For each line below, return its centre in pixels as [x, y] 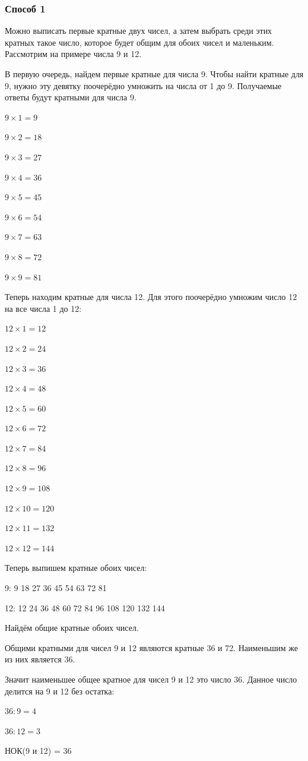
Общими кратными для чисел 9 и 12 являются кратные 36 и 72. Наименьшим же [152, 647]
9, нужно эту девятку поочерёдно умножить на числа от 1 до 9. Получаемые [143, 85]
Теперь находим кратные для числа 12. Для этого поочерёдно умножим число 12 [151, 297]
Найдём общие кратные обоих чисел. [72, 628]
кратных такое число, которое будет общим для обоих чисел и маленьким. [139, 42]
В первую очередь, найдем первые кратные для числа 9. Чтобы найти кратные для [154, 74]
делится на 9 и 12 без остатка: [60, 691]
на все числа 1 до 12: [43, 308]
